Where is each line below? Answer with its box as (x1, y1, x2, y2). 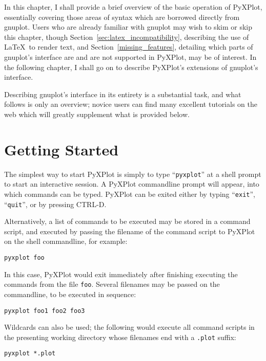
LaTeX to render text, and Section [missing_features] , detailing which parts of (4, 41, 253, 52)
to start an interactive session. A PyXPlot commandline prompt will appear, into (4, 178, 259, 189)
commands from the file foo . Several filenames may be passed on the (4, 279, 220, 289)
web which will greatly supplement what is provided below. (4, 108, 190, 119)
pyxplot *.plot (4, 350, 56, 357)
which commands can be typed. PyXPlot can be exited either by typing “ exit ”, (4, 188, 255, 199)
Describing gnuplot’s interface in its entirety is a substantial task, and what (4, 88, 241, 99)
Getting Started (4, 139, 119, 160)
